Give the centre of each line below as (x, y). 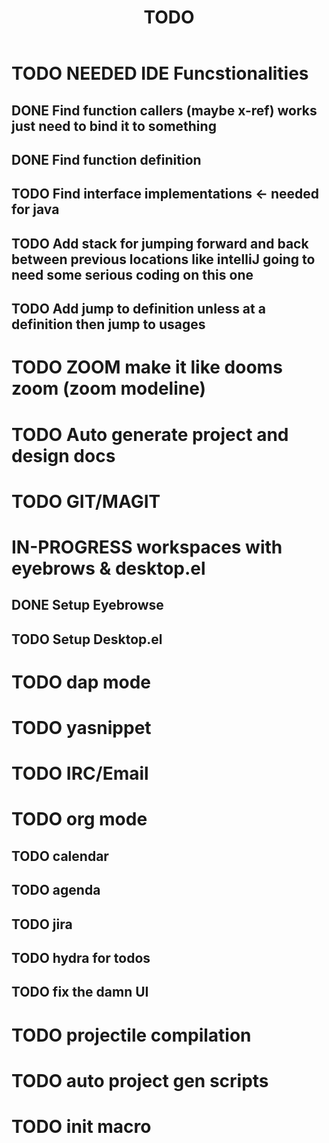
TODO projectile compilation (131, 1035)
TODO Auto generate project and (150, 434)
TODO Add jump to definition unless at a (138, 309)
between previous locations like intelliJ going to (163, 259)
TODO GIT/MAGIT (86, 501)
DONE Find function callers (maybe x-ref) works (164, 110)
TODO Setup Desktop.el (87, 639)
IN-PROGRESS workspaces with (147, 547)
